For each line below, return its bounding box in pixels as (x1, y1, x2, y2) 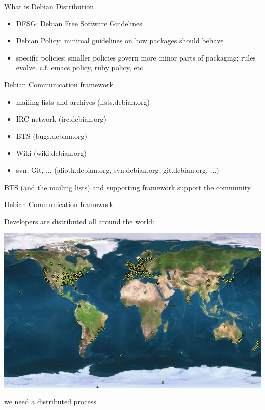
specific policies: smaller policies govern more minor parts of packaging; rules (16, 52, 256, 63)
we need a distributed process (4, 396, 96, 407)
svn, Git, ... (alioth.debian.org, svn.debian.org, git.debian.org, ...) (16, 164, 219, 175)
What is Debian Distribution (4, 1, 94, 11)
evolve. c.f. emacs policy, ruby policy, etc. (16, 62, 145, 73)
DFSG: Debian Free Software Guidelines (16, 18, 142, 28)
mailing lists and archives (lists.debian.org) (16, 96, 150, 107)
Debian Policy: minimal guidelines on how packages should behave (16, 35, 224, 46)
